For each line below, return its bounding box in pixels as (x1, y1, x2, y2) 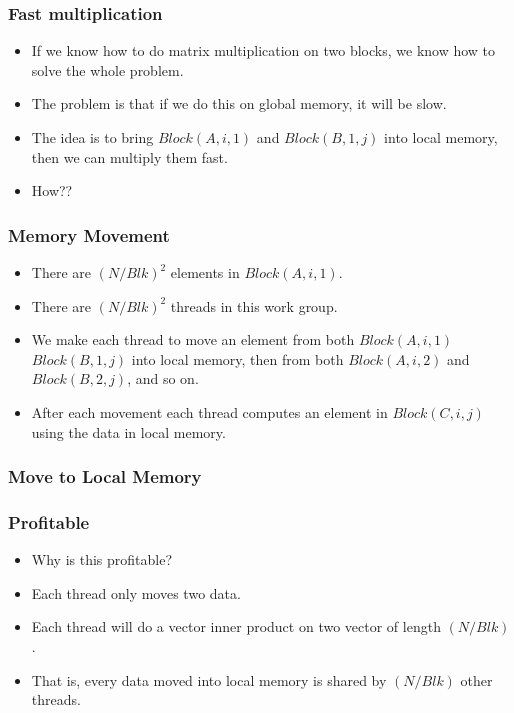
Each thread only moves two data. (31, 582, 241, 603)
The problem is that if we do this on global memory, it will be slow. (31, 93, 447, 114)
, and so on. (127, 368, 199, 389)
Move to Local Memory (8, 464, 202, 489)
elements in (170, 262, 240, 282)
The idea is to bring (31, 127, 154, 147)
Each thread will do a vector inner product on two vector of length (31, 616, 441, 637)
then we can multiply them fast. (31, 146, 228, 167)
